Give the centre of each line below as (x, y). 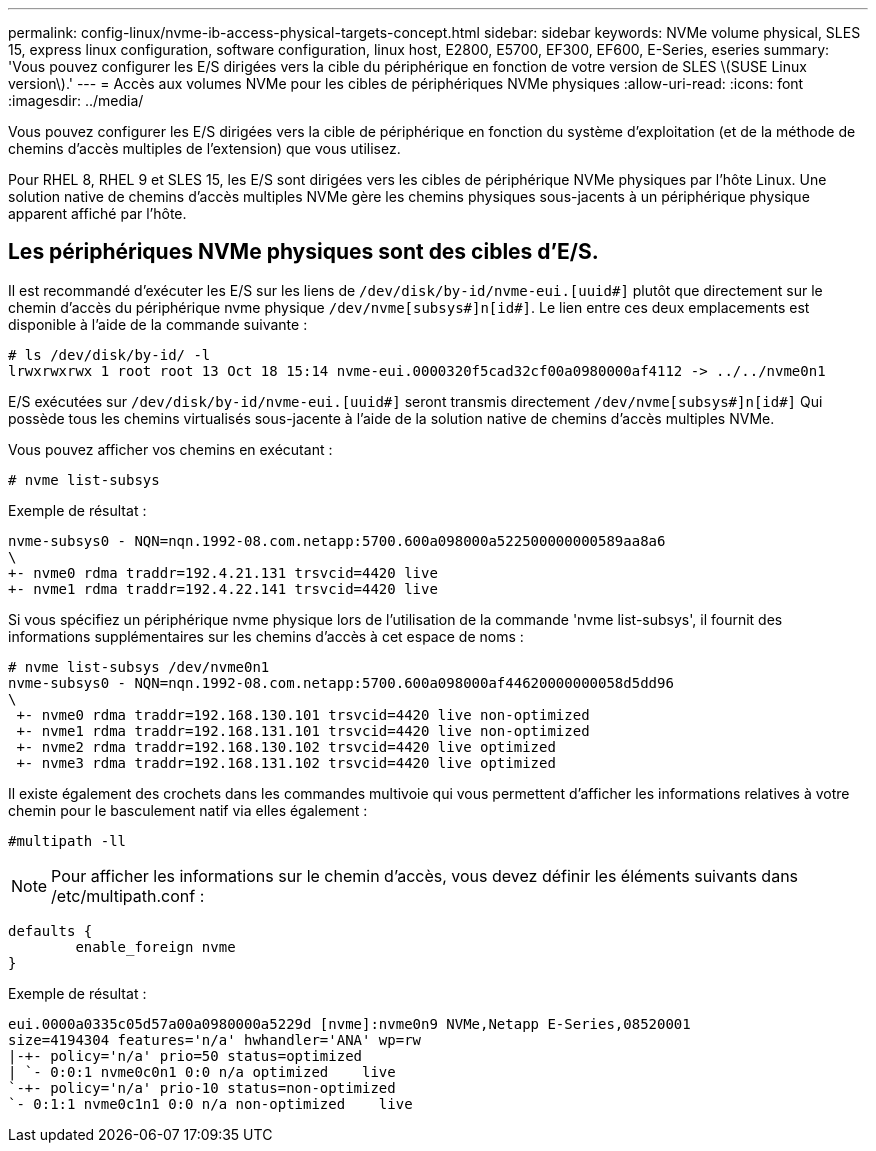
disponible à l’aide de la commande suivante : (158, 324)
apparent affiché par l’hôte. (97, 213)
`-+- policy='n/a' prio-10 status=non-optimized (202, 1087)
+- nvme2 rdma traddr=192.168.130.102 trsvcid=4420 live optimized (286, 746)
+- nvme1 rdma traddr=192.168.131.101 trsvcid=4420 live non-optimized (303, 730)
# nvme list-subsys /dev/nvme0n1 (139, 666)
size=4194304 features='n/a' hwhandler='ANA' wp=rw (215, 1039)
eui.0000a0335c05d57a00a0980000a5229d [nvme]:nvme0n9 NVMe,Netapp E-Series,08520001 (349, 1023)
